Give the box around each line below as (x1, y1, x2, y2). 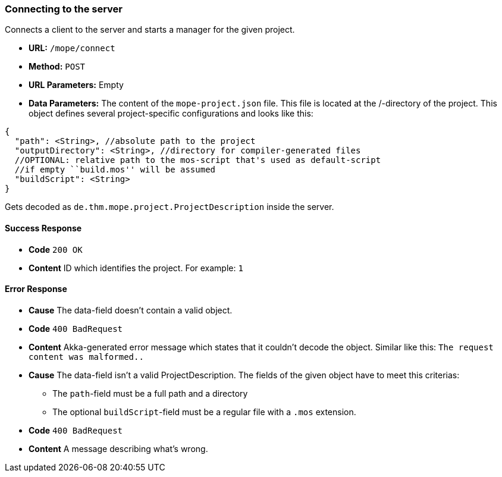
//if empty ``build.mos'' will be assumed (14, 165, 216, 175)
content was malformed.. (29, 352, 144, 362)
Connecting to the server (5, 3, 123, 15)
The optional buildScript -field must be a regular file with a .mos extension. (52, 406, 356, 417)
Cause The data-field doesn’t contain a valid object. (29, 305, 233, 315)
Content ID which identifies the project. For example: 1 (29, 262, 243, 273)
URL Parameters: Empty (29, 80, 124, 90)
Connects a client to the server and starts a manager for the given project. (5, 24, 295, 35)
